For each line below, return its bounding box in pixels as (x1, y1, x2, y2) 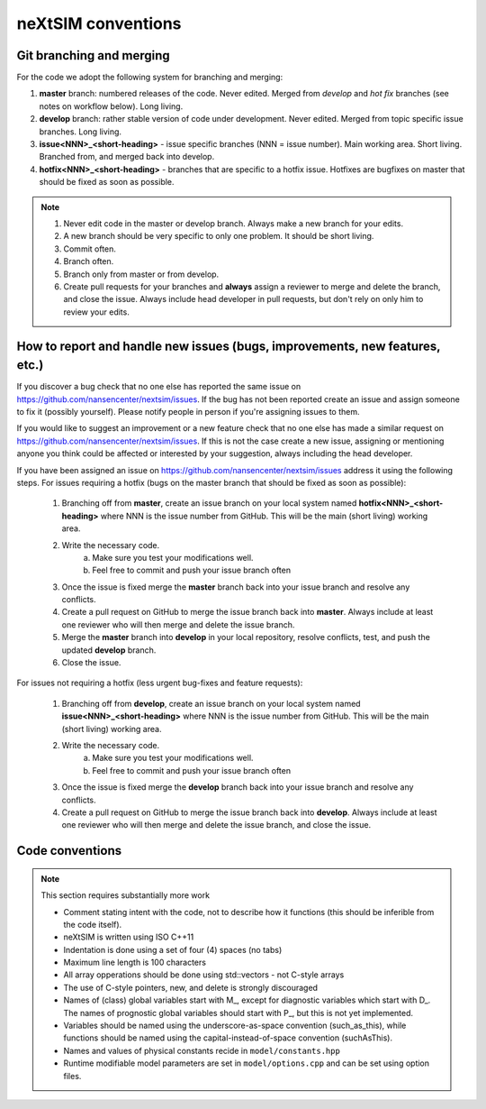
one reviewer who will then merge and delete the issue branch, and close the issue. (61, 820, 372, 830)
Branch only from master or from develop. (63, 269, 220, 280)
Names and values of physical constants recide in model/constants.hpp (63, 1045, 341, 1056)
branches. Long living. (39, 126, 121, 137)
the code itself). (63, 919, 122, 930)
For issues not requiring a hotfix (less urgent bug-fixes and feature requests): (16, 677, 303, 689)
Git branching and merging (16, 48, 170, 63)
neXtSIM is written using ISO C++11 (63, 931, 194, 942)
